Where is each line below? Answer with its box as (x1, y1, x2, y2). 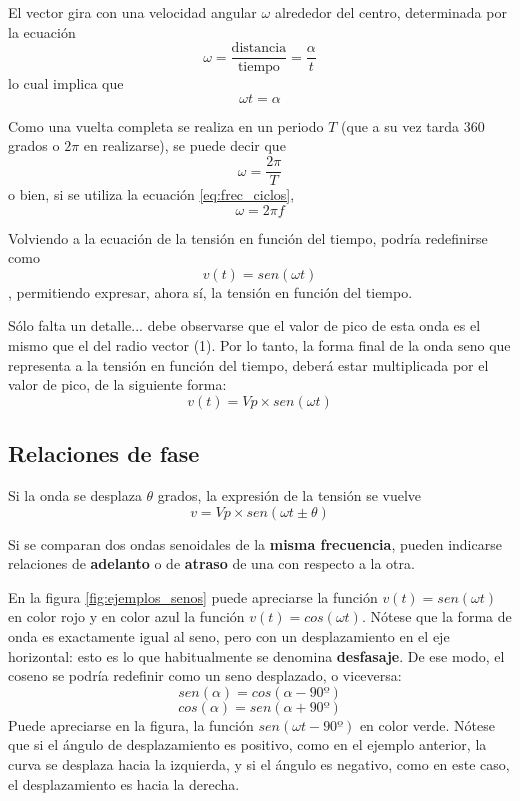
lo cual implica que (8, 73, 124, 94)
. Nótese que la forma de (361, 606, 512, 627)
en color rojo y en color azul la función (8, 606, 245, 627)
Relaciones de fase (8, 438, 200, 469)
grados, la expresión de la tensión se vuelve (157, 485, 422, 506)
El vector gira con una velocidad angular (8, 2, 257, 22)
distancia (231, 41, 287, 56)
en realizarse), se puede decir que (83, 135, 286, 156)
